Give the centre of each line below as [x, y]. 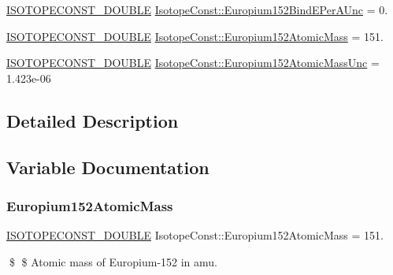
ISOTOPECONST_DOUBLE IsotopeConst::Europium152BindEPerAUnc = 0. [197, 9]
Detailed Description [93, 120]
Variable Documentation [108, 167]
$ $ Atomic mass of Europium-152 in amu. [113, 261]
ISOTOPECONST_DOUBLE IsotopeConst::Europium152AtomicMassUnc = [193, 63]
